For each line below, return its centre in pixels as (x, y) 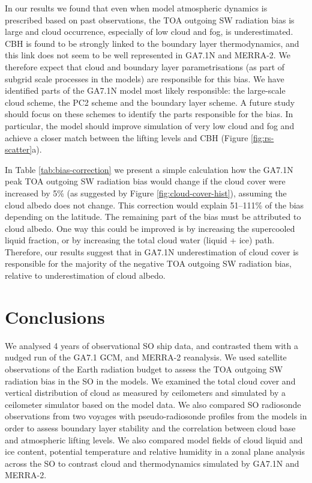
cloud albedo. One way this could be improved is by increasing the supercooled (150, 228)
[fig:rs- (262, 137)
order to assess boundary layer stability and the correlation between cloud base (150, 427)
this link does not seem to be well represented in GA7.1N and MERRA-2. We (148, 55)
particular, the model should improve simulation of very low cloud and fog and (150, 125)
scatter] (19, 149)
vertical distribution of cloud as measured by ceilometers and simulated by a (145, 393)
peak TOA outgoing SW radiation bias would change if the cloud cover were (145, 181)
